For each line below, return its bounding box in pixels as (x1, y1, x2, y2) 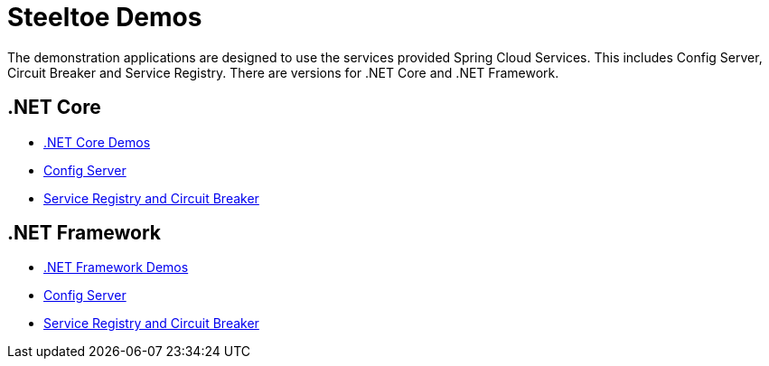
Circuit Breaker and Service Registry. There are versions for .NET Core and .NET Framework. (7, 64, 559, 80)
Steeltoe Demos (7, 2, 202, 33)
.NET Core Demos (43, 134, 151, 150)
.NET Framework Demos (43, 259, 189, 276)
